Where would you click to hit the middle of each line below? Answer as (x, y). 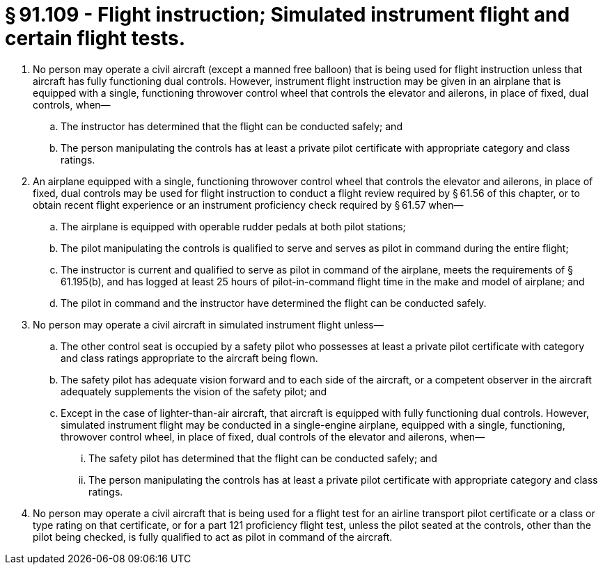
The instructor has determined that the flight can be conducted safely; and (232, 126)
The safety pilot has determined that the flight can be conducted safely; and (263, 458)
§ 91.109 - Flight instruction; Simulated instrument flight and (288, 15)
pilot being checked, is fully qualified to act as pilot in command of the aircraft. (213, 537)
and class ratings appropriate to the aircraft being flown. (189, 358)
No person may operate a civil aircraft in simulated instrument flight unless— (208, 324)
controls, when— (72, 104)
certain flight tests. (95, 38)
